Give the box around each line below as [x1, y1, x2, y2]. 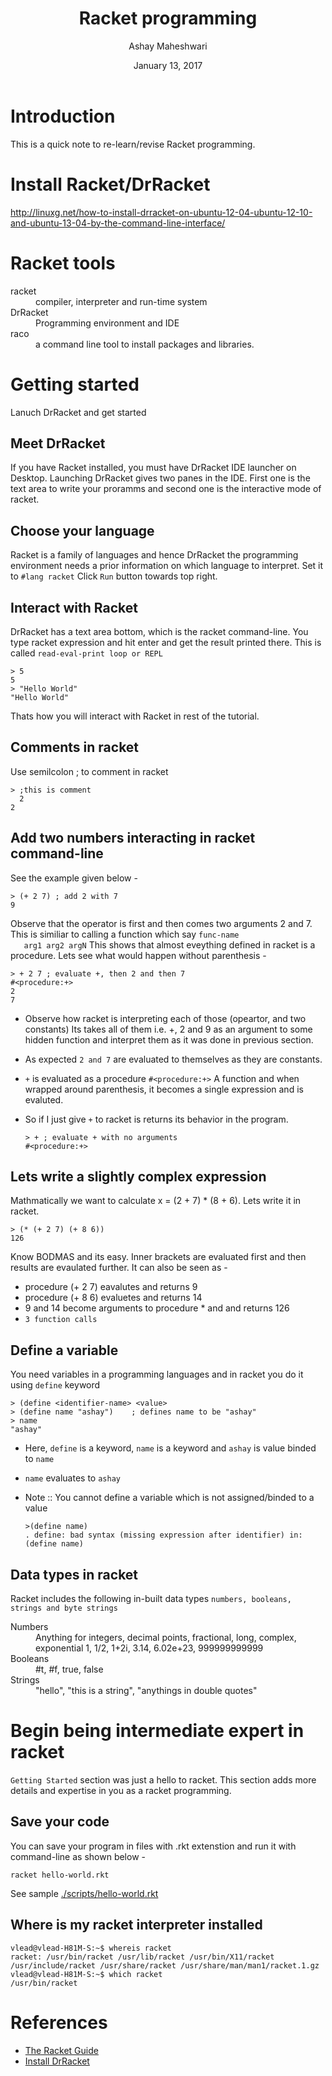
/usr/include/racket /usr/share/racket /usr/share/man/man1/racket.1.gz [10, 1960, 320, 1971]
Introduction [10, 105, 116, 127]
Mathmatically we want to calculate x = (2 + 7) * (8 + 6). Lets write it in [10, 1195, 302, 1207]
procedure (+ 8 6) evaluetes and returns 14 [24, 1292, 203, 1304]
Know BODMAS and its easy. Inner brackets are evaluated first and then [10, 1251, 307, 1263]
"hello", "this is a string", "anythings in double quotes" [35, 1685, 258, 1696]
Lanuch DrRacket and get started [10, 406, 147, 418]
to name [24, 1453, 55, 1465]
